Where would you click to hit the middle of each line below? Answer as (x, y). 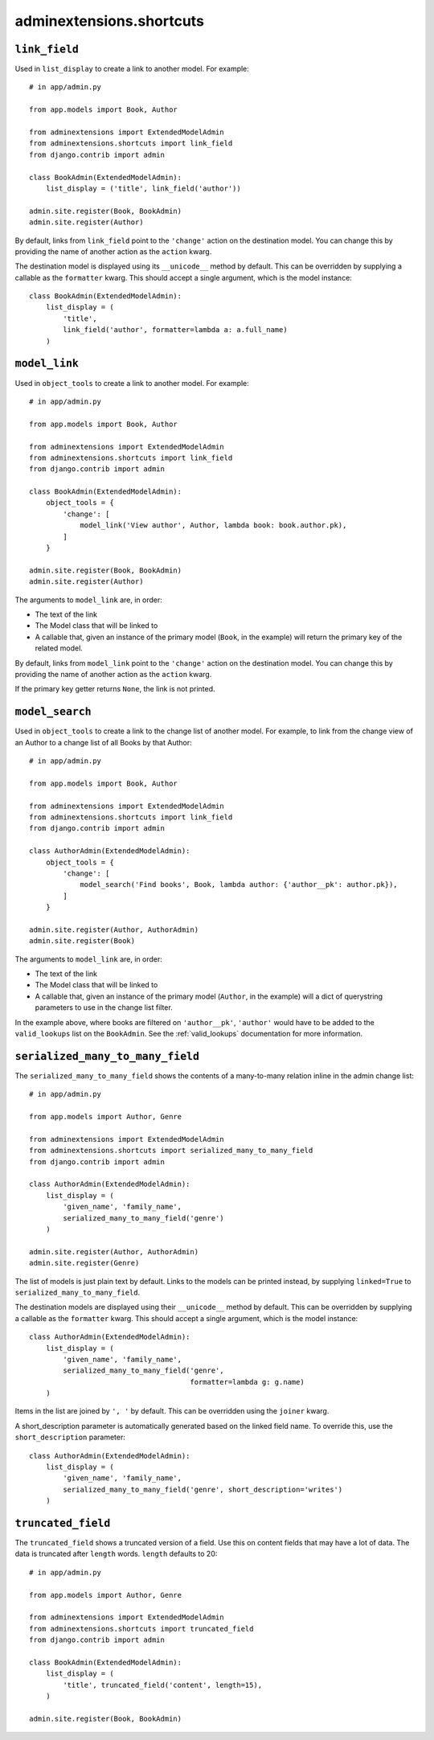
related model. (59, 648)
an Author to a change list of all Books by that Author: (103, 742)
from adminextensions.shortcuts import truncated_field (141, 1629)
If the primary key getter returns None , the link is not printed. (115, 689)
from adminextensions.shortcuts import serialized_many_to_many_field (171, 1151)
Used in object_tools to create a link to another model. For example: (132, 383)
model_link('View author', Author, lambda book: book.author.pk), (213, 525)
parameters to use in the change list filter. (104, 1007)
